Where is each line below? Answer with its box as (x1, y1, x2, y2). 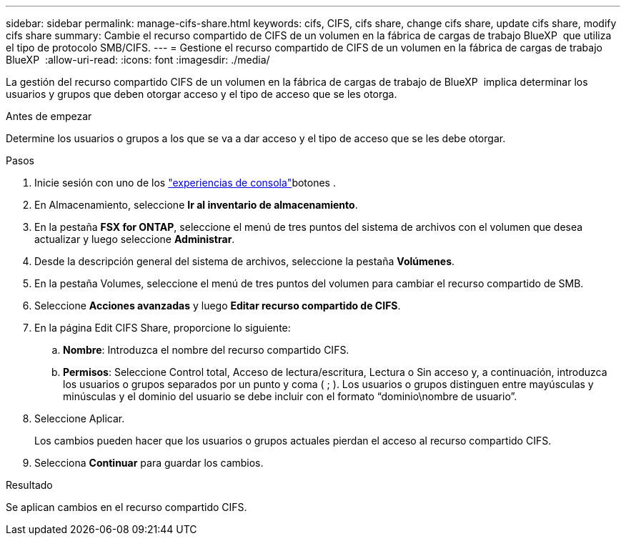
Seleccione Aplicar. (34, 412, 125, 425)
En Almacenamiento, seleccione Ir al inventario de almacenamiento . (34, 199, 358, 211)
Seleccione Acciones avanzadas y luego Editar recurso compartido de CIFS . (34, 299, 401, 312)
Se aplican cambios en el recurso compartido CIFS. (6, 501, 247, 513)
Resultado (6, 479, 53, 491)
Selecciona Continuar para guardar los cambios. (34, 457, 264, 469)
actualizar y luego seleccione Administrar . (34, 233, 235, 245)
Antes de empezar (6, 110, 92, 122)
